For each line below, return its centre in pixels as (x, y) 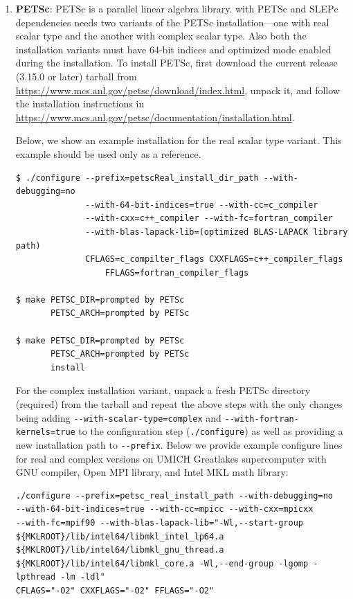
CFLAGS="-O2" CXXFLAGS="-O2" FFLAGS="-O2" (115, 590)
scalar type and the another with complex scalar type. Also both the (161, 36)
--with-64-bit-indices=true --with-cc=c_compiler (202, 205)
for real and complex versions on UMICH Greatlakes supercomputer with (171, 458)
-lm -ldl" (83, 577)
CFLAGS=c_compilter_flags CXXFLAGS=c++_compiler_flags (214, 259)
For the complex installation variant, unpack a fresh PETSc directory (163, 390)
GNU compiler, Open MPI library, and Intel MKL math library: (152, 472)
